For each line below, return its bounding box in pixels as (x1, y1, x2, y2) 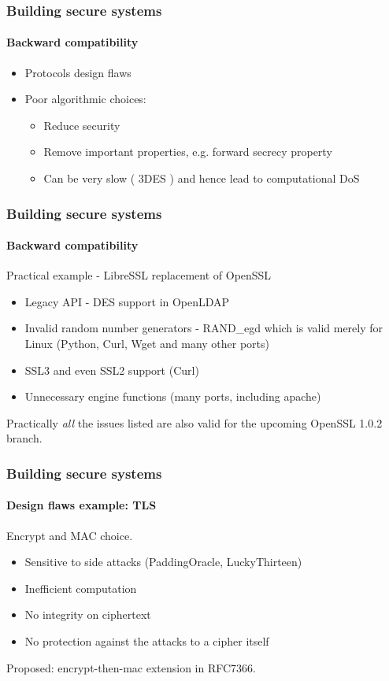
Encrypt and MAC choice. (6, 527, 133, 543)
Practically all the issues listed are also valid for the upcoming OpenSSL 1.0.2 (6, 414, 383, 431)
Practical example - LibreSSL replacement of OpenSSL (6, 267, 272, 283)
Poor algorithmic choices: (24, 91, 146, 107)
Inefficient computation (24, 579, 137, 596)
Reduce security (43, 117, 120, 133)
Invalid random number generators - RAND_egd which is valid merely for (24, 320, 383, 336)
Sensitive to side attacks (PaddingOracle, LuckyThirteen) (24, 553, 302, 570)
